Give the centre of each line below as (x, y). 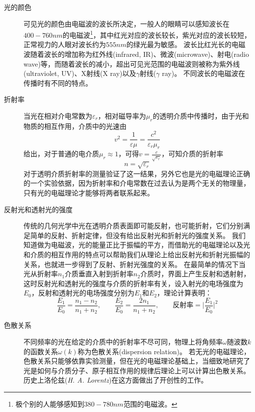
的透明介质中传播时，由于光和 (201, 116)
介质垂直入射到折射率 (99, 274)
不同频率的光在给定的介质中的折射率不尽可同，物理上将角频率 (123, 342)
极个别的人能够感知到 (50, 404)
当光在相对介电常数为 (58, 116)
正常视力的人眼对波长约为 (65, 44)
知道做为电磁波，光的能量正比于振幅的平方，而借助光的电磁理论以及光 (137, 245)
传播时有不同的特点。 (58, 83)
